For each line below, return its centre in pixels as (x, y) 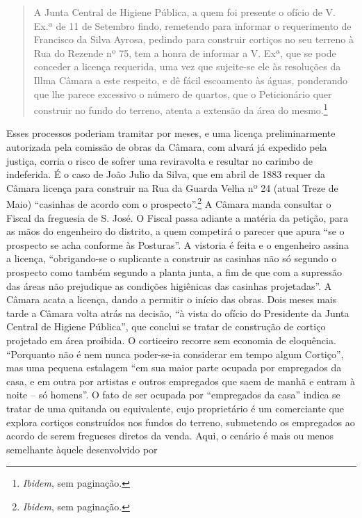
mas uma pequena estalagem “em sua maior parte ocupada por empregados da (174, 367)
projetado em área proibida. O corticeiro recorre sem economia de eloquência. (171, 340)
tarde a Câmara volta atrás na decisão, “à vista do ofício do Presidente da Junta (178, 313)
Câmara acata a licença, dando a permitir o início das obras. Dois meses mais (172, 299)
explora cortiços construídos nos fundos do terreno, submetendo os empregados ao (181, 422)
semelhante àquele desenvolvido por (82, 449)
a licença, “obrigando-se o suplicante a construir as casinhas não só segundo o (172, 258)
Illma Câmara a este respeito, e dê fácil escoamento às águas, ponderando (190, 80)
